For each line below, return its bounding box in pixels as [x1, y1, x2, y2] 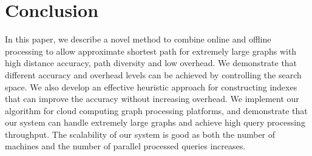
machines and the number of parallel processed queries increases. [5, 140, 246, 152]
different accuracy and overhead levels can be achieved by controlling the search [5, 68, 302, 81]
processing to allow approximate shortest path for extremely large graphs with [5, 44, 297, 57]
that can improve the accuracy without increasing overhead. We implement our [5, 92, 299, 105]
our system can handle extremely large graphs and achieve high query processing [5, 116, 305, 129]
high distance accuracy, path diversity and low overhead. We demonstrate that [5, 56, 297, 69]
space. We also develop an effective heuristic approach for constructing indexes [5, 80, 297, 93]
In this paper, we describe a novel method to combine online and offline [5, 33, 271, 46]
